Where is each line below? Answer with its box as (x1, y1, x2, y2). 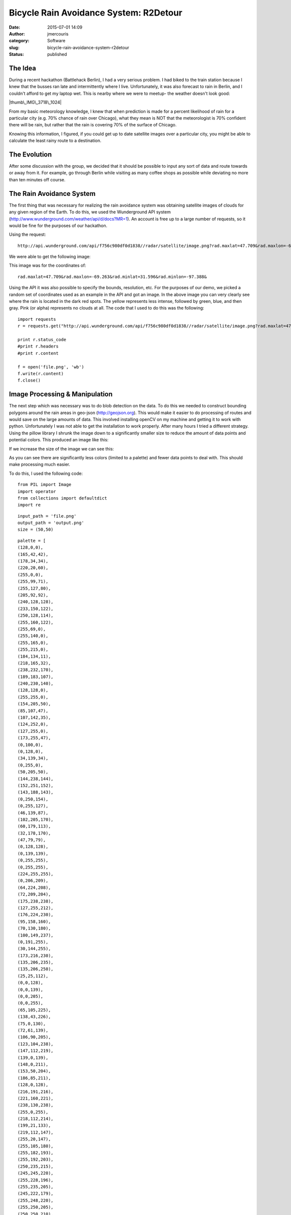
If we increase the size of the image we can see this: (9, 446, 114, 451)
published (47, 52, 67, 57)
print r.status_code (17, 337, 66, 342)
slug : (9, 44, 19, 51)
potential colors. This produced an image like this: (9, 437, 109, 443)
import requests (17, 316, 56, 322)
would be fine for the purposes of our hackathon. (9, 223, 108, 228)
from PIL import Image (17, 482, 72, 487)
